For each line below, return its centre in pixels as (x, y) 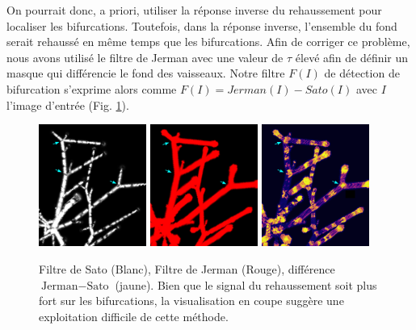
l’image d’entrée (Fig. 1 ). (68, 104)
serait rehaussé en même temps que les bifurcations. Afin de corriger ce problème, (208, 42)
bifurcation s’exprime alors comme (92, 88)
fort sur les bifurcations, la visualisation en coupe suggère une (191, 301)
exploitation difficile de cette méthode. (134, 316)
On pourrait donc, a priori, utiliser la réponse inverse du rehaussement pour (194, 10)
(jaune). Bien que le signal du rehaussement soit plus (246, 284)
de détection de (362, 73)
